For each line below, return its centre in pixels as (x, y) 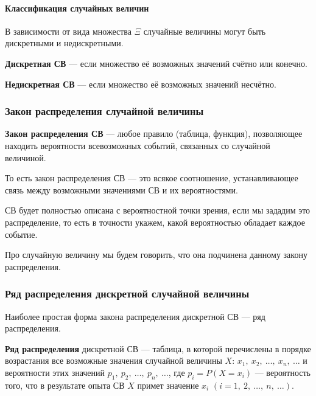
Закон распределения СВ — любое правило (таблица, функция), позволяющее (154, 134)
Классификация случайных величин (77, 8)
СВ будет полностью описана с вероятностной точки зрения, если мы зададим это (158, 210)
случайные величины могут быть (205, 31)
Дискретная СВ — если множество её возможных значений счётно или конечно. (156, 63)
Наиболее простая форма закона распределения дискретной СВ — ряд (135, 316)
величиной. (26, 157)
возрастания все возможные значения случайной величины (114, 360)
